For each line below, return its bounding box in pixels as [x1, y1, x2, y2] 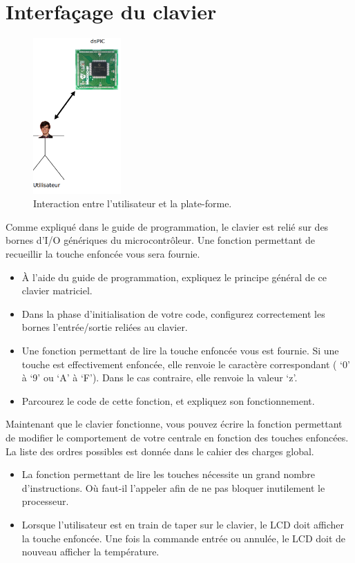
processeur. [21, 494, 69, 508]
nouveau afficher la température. [21, 544, 160, 559]
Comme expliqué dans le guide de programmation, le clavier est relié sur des [6, 219, 329, 233]
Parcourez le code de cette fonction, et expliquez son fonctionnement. [21, 393, 315, 408]
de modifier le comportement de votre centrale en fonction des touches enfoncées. [6, 430, 349, 444]
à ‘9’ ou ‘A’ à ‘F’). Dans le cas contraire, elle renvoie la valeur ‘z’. [21, 370, 298, 385]
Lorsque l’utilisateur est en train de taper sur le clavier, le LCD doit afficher [21, 517, 345, 531]
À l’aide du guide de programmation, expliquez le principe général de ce [21, 269, 327, 284]
